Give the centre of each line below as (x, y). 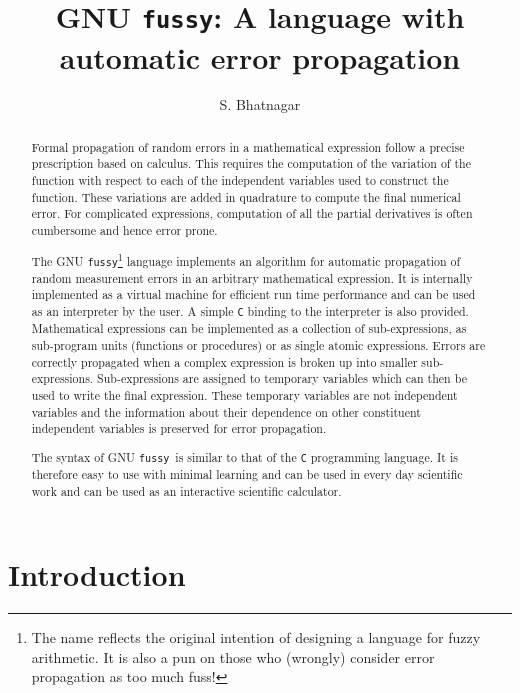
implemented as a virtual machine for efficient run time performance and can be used (253, 294)
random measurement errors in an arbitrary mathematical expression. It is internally (252, 277)
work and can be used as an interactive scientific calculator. (186, 490)
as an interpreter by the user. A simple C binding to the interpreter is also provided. (250, 311)
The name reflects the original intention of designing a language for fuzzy (256, 637)
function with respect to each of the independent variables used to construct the (240, 180)
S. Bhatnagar (260, 104)
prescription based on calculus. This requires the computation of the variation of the (251, 163)
